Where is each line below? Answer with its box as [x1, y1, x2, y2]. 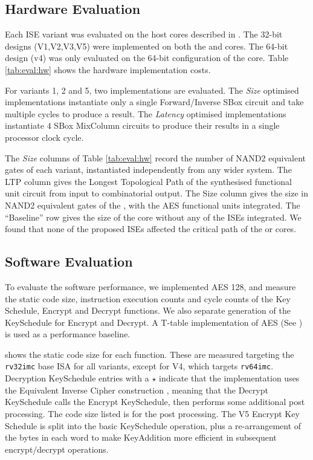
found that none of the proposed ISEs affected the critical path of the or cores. [5, 222, 297, 235]
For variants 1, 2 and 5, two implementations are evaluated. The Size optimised [5, 83, 299, 96]
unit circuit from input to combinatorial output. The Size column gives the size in [5, 187, 308, 199]
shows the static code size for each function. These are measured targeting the [5, 348, 294, 360]
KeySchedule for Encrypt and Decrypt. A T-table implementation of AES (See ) [5, 316, 303, 328]
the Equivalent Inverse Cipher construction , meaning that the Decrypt [5, 383, 268, 396]
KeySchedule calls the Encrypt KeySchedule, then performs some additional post [5, 395, 305, 408]
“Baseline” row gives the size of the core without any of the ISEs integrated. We [5, 210, 302, 223]
